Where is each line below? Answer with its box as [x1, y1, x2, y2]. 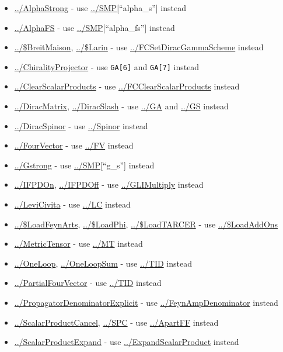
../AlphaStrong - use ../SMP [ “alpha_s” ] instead [14, 2, 186, 13]
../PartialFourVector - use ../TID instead [14, 277, 162, 289]
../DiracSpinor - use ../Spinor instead [14, 119, 148, 132]
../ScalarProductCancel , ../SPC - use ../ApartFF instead [14, 316, 219, 328]
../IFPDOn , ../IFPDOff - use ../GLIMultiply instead [14, 178, 204, 191]
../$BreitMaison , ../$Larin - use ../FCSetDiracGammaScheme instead [14, 41, 264, 53]
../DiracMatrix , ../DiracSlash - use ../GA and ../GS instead [14, 100, 229, 112]
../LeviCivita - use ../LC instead [14, 198, 131, 210]
